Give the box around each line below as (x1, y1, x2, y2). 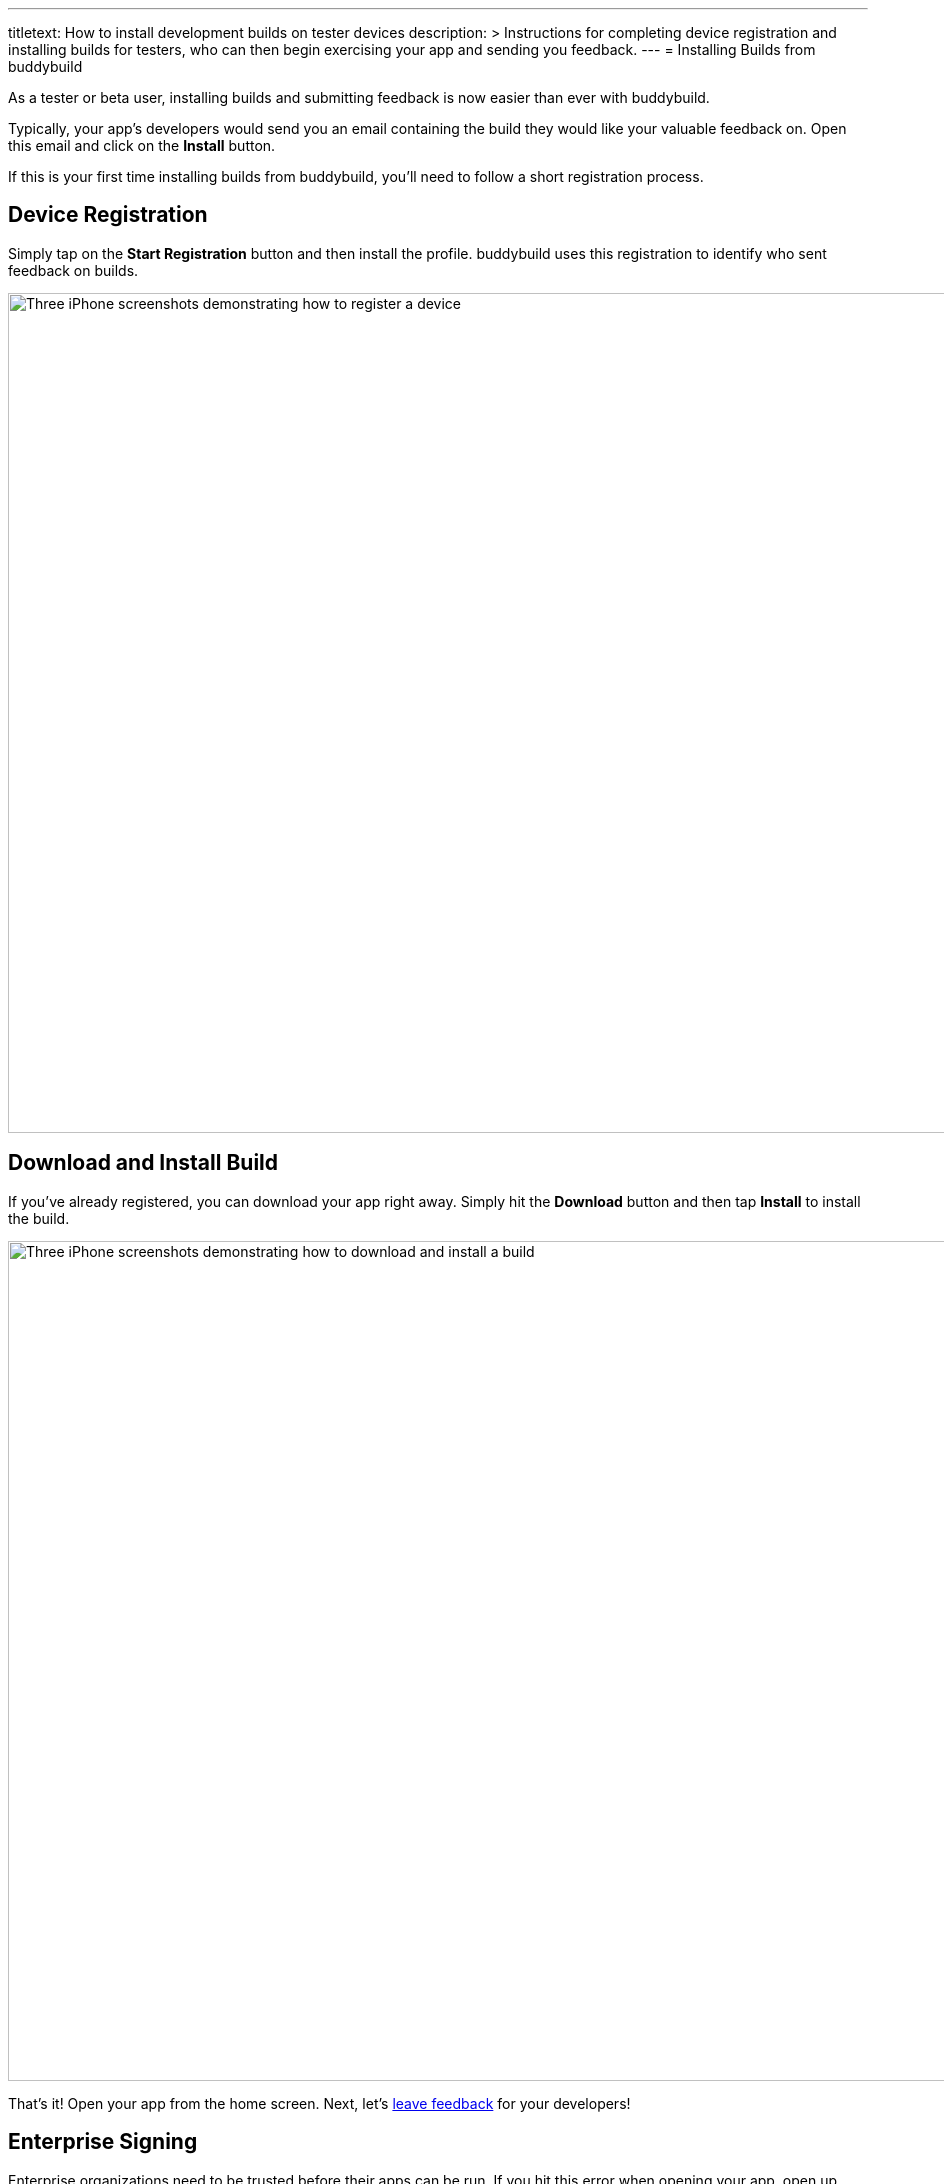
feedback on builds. (8, 261, 139, 279)
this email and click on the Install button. (8, 137, 276, 154)
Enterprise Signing (8, 2129, 198, 2155)
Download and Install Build (8, 1150, 278, 1176)
